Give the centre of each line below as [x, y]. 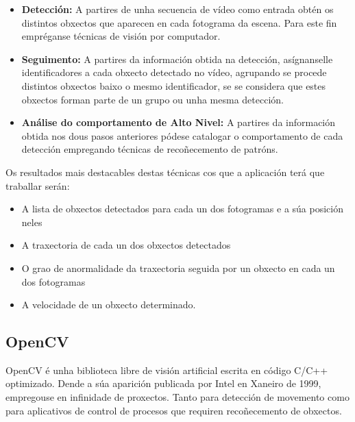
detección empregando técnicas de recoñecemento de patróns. [150, 149]
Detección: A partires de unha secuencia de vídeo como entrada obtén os [177, 9]
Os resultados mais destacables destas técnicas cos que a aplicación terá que [165, 172]
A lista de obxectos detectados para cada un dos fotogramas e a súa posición [182, 209]
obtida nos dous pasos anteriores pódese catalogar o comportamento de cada [182, 135]
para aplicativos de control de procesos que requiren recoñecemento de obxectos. [174, 410]
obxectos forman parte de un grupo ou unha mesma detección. [152, 99]
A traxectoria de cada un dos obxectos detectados [126, 245]
